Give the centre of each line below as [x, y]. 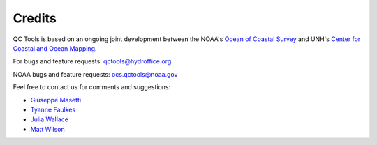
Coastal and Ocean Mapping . [55, 48]
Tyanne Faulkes [53, 109]
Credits [35, 18]
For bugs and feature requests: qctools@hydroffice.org [92, 61]
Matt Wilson [48, 129]
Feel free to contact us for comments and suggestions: [92, 87]
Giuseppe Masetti [56, 100]
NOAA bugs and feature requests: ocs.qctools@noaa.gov [95, 74]
